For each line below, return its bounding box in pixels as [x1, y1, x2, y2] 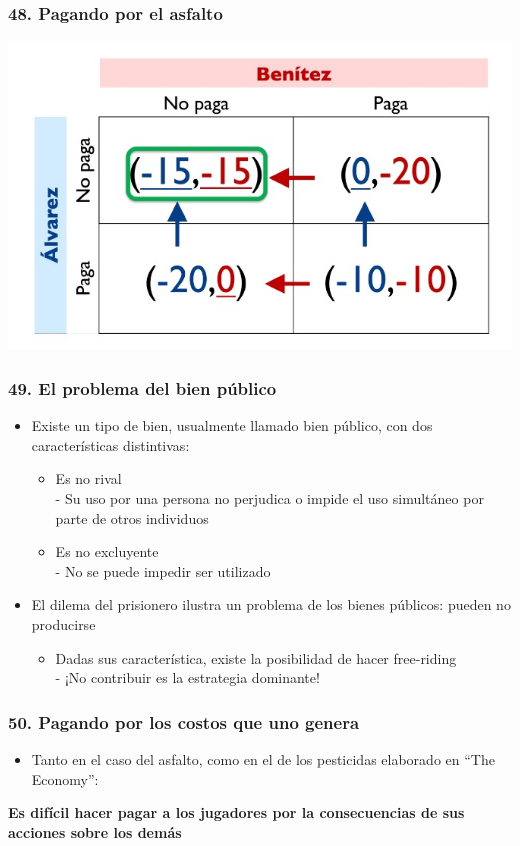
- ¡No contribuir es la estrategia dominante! [55, 667, 320, 688]
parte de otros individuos [55, 507, 209, 528]
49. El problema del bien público [8, 375, 277, 400]
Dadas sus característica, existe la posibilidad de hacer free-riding [55, 647, 457, 668]
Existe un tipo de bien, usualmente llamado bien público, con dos [31, 415, 433, 436]
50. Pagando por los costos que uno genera [8, 709, 360, 734]
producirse [31, 613, 96, 634]
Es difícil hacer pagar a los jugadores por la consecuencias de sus [8, 802, 465, 823]
